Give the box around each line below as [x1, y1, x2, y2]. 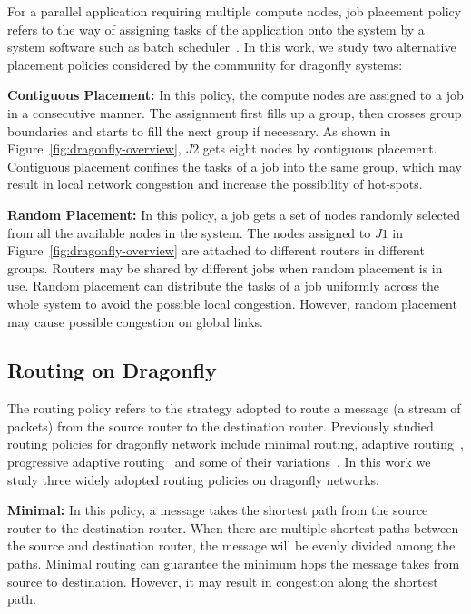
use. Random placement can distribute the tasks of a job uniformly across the [7, 276, 439, 295]
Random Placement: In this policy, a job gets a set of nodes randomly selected [7, 204, 461, 223]
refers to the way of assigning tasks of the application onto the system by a [7, 19, 425, 38]
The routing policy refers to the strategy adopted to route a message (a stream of [7, 399, 461, 418]
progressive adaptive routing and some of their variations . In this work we [7, 452, 431, 471]
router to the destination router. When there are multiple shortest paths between [7, 518, 459, 537]
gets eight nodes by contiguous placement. [202, 139, 437, 158]
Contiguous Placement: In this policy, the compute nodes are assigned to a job [7, 85, 464, 104]
